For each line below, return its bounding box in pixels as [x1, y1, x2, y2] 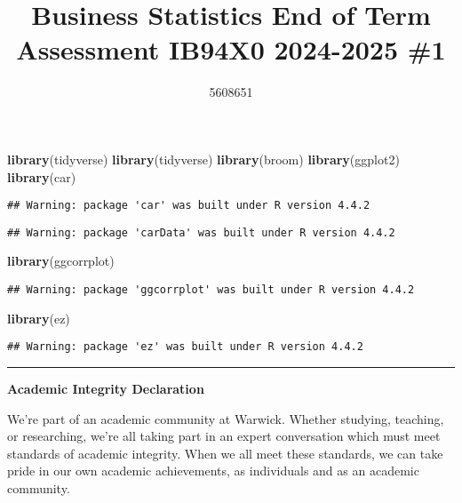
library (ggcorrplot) [7, 251, 115, 270]
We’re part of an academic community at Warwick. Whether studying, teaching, [7, 409, 444, 427]
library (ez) [7, 308, 70, 327]
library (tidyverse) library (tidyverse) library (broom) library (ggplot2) [7, 149, 400, 168]
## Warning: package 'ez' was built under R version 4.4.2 [7, 340, 363, 354]
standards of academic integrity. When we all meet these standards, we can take [7, 443, 443, 462]
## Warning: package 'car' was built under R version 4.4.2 [7, 199, 370, 212]
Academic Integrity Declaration [7, 379, 204, 397]
